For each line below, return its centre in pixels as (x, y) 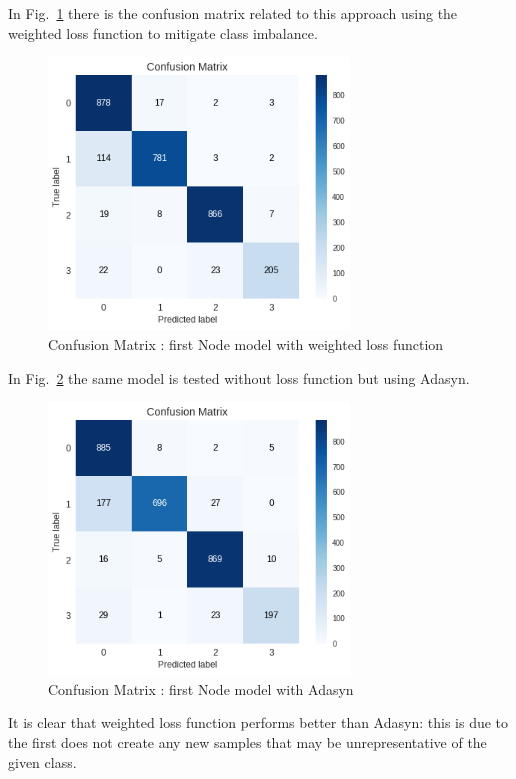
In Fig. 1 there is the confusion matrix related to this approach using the (233, 13)
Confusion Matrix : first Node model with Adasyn (201, 688)
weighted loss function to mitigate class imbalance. (163, 32)
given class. (42, 761)
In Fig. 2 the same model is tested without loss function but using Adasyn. (239, 377)
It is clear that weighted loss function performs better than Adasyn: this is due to (258, 722)
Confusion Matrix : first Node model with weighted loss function (246, 343)
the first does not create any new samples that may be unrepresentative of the (247, 742)
